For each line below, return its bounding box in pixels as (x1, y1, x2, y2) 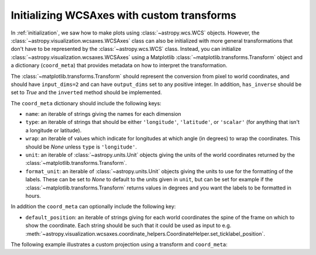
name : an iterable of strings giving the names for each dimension (25, 111, 181, 118)
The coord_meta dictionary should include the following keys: (11, 99, 162, 106)
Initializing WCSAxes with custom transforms (11, 9, 236, 22)
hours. (25, 192, 41, 199)
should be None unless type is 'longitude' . (25, 143, 138, 150)
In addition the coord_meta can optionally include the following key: (11, 203, 176, 210)
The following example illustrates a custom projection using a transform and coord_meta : (11, 240, 228, 248)
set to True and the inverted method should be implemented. (11, 89, 162, 96)
